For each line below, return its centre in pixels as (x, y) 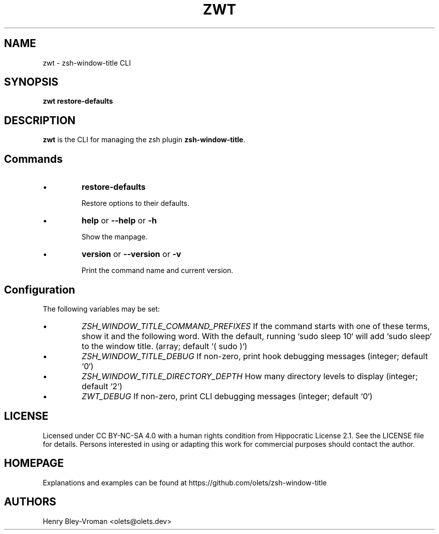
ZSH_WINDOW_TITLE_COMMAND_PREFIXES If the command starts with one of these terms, (256, 326)
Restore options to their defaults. (135, 203)
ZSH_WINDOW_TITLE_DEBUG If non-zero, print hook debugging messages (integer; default (255, 356)
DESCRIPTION (40, 120)
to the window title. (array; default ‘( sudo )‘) (165, 346)
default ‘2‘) (102, 386)
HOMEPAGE (34, 463)
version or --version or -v (132, 254)
